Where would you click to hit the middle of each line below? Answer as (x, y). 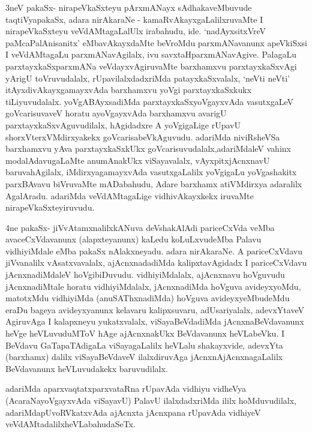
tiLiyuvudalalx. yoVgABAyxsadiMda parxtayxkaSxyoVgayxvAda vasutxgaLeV (149, 101)
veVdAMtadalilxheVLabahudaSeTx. (70, 424)
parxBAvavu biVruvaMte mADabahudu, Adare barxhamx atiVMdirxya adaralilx (154, 183)
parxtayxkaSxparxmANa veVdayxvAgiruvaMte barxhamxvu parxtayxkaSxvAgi (151, 66)
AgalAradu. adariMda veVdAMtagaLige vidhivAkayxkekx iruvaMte (130, 195)
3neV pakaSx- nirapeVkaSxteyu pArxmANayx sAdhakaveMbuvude (129, 7)
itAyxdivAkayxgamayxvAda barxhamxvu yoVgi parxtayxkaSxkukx (129, 90)
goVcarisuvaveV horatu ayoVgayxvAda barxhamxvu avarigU (116, 113)
